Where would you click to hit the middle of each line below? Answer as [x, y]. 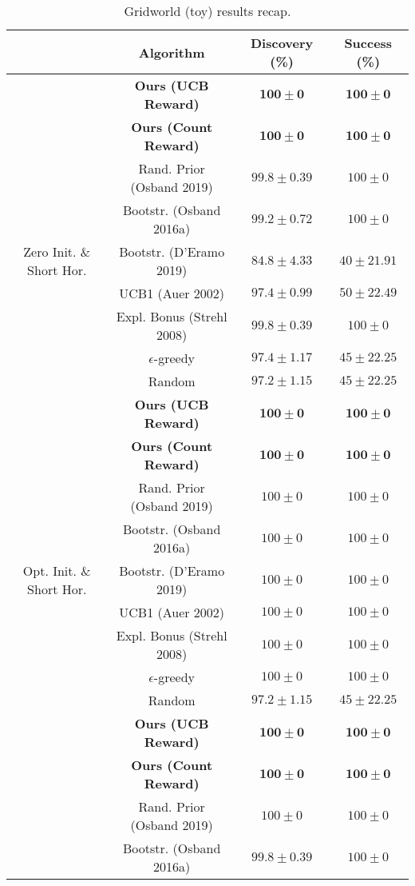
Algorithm [172, 52]
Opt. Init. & [57, 571]
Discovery [282, 43]
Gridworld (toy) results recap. [207, 11]
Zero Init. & [57, 251]
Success [368, 43]
